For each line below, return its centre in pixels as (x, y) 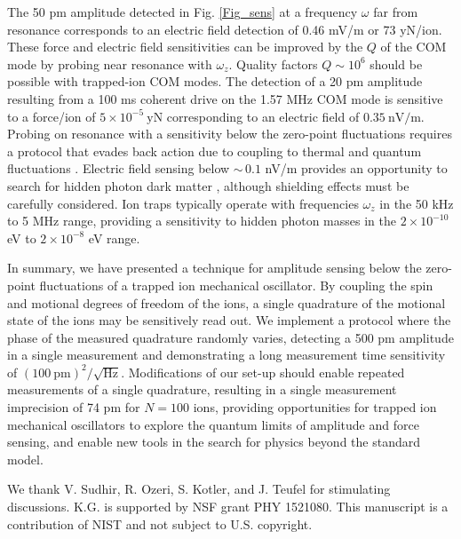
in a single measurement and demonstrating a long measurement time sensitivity (227, 355)
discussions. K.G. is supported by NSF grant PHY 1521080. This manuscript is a (228, 507)
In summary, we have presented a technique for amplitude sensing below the (215, 268)
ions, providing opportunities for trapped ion (315, 407)
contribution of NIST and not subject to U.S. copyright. (160, 523)
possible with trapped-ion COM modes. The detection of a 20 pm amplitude (215, 81)
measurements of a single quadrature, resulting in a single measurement (202, 389)
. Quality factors (273, 63)
